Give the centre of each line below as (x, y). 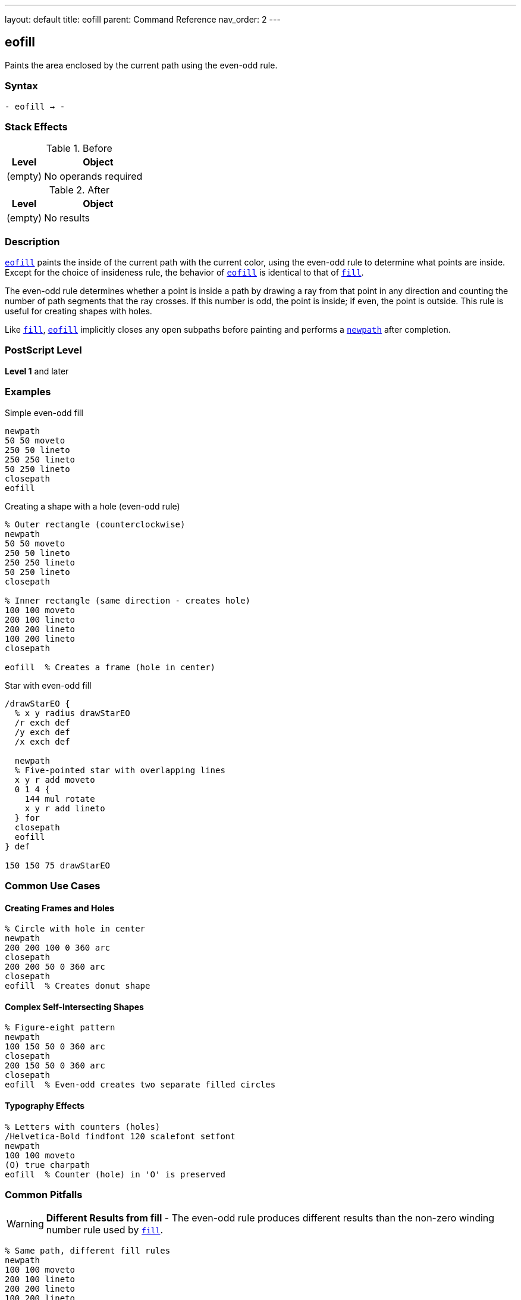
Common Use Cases (53, 885)
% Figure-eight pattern (60, 1028)
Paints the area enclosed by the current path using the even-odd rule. (141, 65)
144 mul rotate (60, 799)
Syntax (21, 86)
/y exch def (42, 732)
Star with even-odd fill (48, 685)
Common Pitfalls (44, 1195)
